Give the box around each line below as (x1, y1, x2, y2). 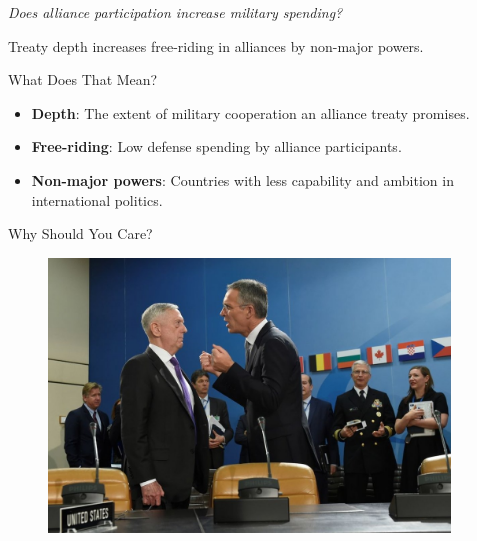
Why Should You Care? (8, 223, 153, 244)
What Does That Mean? (8, 69, 158, 90)
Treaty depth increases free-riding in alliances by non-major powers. (8, 35, 424, 56)
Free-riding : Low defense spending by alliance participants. (31, 136, 402, 157)
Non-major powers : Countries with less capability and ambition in (31, 169, 454, 190)
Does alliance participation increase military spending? (8, 2, 343, 22)
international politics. (31, 189, 163, 210)
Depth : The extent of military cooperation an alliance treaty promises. (31, 102, 470, 123)
